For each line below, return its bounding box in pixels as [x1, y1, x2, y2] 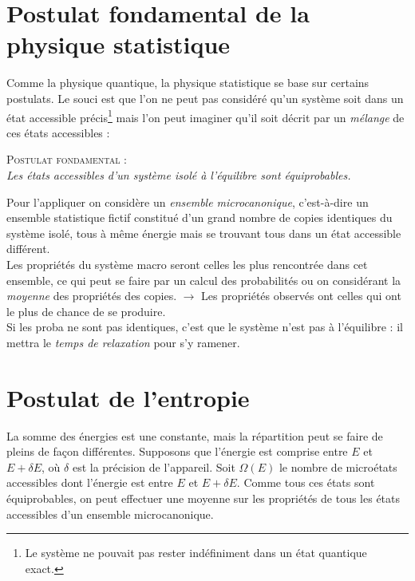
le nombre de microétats [279, 458, 397, 475]
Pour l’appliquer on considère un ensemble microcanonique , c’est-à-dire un [6, 193, 369, 210]
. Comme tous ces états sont [236, 474, 375, 491]
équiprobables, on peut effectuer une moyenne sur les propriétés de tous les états [6, 489, 401, 506]
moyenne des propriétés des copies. [6, 287, 177, 304]
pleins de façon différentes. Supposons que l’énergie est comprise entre [6, 443, 348, 460]
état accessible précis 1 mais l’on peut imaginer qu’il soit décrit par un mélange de [6, 106, 405, 125]
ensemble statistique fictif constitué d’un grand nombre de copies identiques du [6, 209, 393, 226]
